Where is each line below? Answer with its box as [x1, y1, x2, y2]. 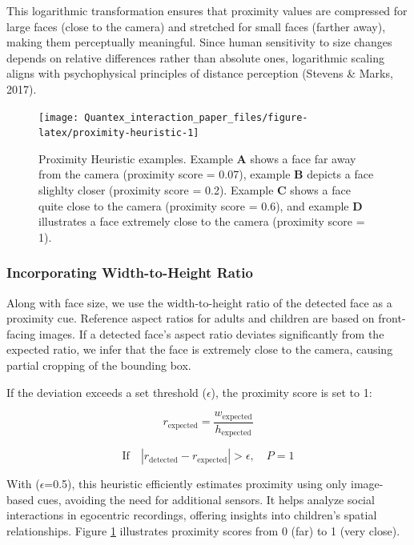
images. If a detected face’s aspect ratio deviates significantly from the [38, 325, 384, 342]
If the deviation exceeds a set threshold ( [6, 383, 207, 400]
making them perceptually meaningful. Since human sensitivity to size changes [6, 34, 392, 50]
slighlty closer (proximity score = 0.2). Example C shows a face [38, 182, 351, 198]
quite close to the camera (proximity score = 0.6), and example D [38, 197, 363, 214]
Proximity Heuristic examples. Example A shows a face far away [38, 150, 356, 166]
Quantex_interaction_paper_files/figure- [84, 111, 308, 123]
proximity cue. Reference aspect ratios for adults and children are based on [6, 310, 375, 327]
